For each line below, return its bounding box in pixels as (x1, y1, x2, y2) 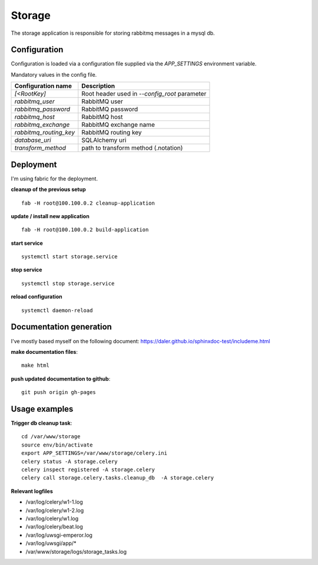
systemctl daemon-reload (21, 307, 93, 314)
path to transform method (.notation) (81, 144, 183, 152)
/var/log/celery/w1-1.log (25, 498, 83, 505)
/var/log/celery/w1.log (25, 515, 79, 522)
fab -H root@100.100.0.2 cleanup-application (21, 199, 155, 206)
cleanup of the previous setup (11, 186, 86, 193)
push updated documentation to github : (11, 375, 111, 382)
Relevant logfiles (11, 487, 53, 495)
